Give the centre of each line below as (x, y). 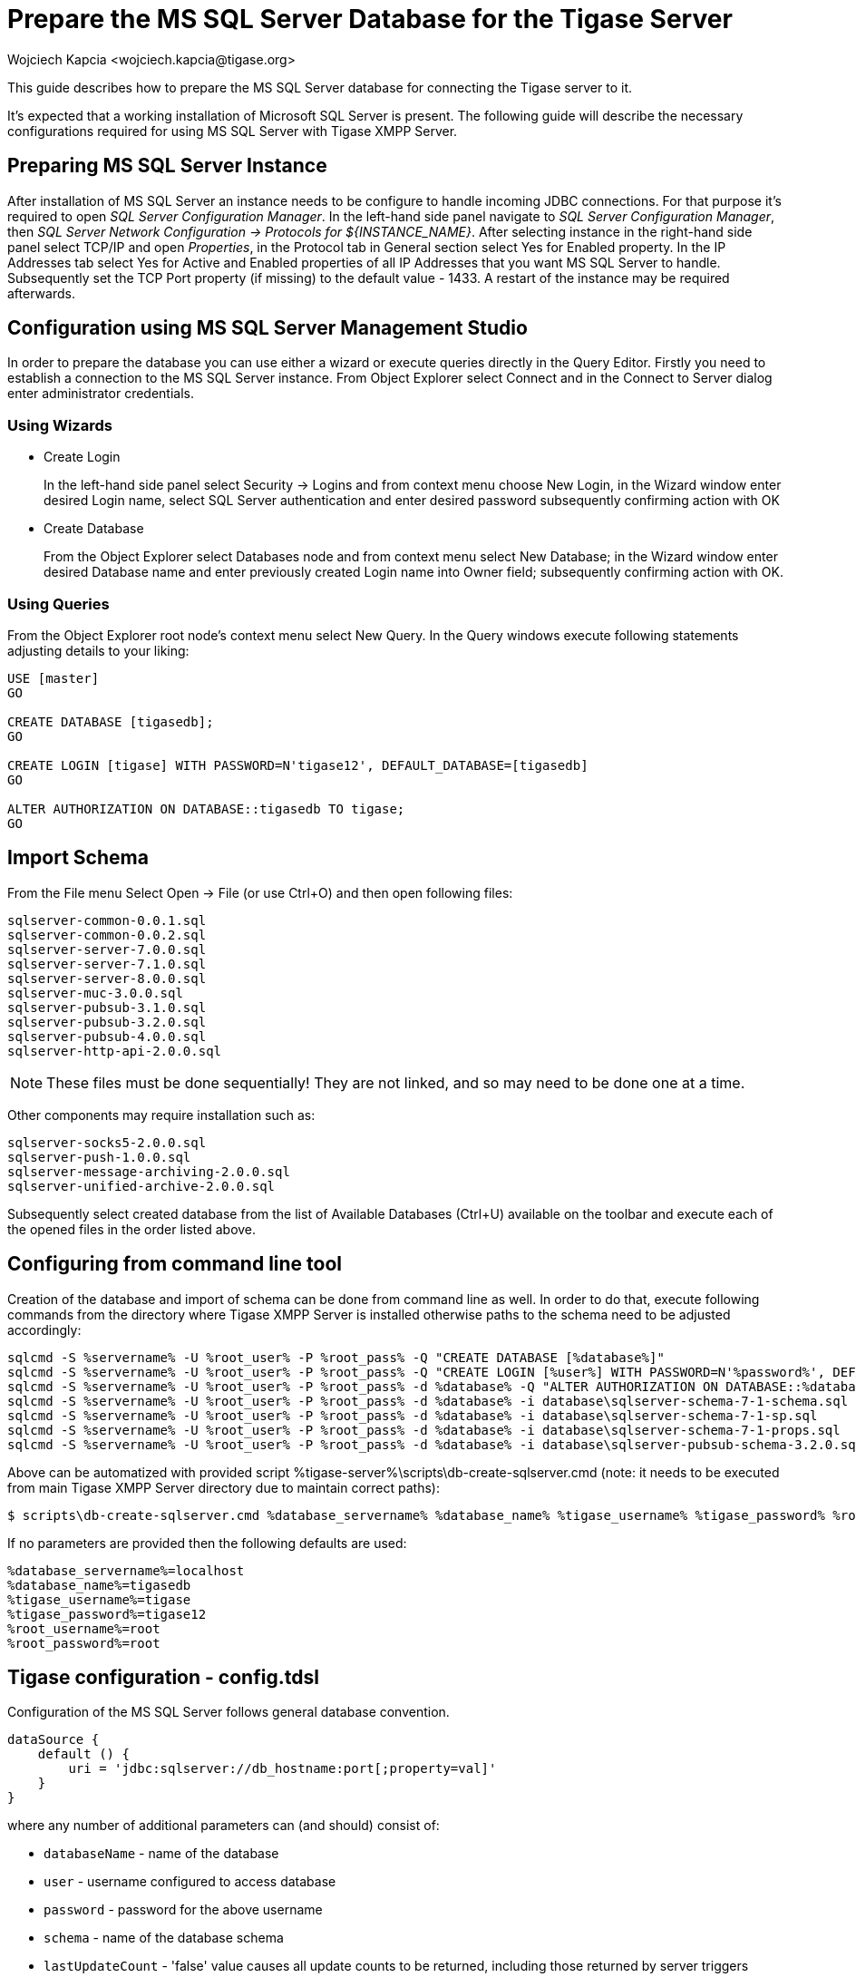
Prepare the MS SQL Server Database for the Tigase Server (370, 19)
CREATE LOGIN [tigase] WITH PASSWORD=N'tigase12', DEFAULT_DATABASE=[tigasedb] (298, 765)
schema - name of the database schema (164, 1938)
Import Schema (78, 858)
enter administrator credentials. (101, 394)
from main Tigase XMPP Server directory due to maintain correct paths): (224, 1487)
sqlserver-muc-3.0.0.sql (95, 993)
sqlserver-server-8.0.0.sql (107, 978)
